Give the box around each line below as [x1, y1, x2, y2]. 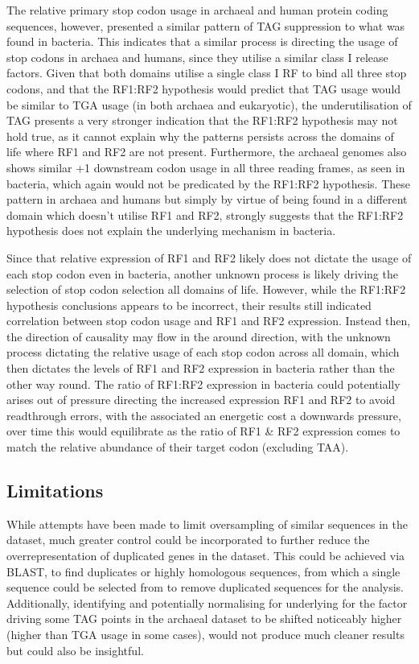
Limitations [6, 478, 104, 503]
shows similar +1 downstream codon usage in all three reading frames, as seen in [6, 159, 405, 175]
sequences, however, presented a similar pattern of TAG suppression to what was [6, 17, 405, 34]
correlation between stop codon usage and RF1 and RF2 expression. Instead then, [6, 312, 411, 329]
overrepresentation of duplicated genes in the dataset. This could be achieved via [6, 547, 405, 564]
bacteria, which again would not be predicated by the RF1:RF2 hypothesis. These [6, 175, 410, 192]
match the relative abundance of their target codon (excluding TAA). [6, 439, 349, 456]
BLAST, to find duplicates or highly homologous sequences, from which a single [6, 563, 401, 579]
